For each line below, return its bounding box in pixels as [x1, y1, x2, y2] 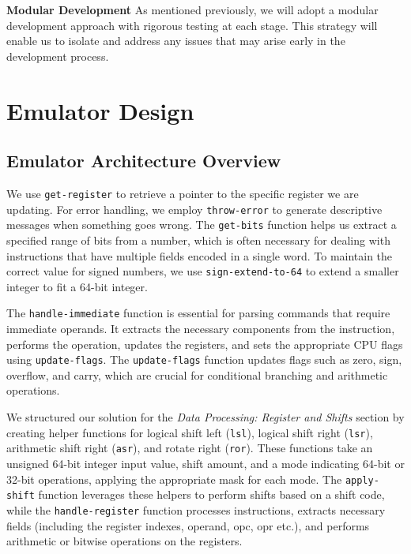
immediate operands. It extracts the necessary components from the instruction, [6, 320, 395, 337]
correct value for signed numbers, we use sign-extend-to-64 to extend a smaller [6, 263, 399, 279]
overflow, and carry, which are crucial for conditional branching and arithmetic [6, 366, 388, 383]
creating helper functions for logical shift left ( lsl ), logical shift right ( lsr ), [6, 424, 373, 440]
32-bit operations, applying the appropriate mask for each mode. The [6, 470, 342, 487]
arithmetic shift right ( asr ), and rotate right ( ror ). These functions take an [6, 440, 373, 456]
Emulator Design [6, 94, 194, 126]
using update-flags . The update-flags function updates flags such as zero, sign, [6, 351, 402, 368]
